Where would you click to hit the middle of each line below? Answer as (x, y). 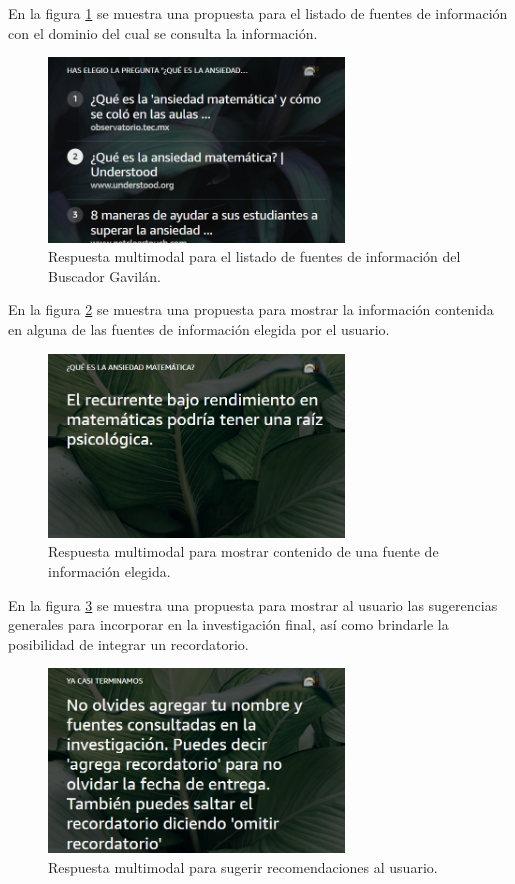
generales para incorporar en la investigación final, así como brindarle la (228, 624)
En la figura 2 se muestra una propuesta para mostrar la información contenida (251, 309)
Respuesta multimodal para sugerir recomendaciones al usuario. (243, 866)
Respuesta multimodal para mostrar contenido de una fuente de (243, 551)
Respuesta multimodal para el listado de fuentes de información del (254, 256)
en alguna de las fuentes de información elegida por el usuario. (199, 328)
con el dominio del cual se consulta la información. (163, 32)
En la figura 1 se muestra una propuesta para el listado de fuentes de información (258, 13)
